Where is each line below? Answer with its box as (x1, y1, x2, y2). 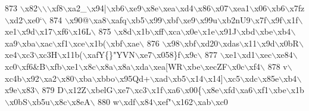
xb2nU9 (222, 13, 251, 26)
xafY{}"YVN (87, 48, 135, 61)
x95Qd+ (119, 72, 150, 84)
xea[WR (153, 60, 183, 72)
